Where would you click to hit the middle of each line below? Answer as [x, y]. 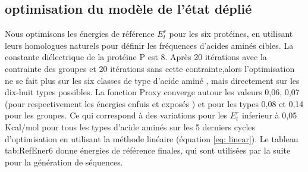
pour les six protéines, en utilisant [231, 34]
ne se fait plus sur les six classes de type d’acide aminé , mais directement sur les [152, 80]
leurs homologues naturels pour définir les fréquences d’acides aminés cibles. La [149, 45]
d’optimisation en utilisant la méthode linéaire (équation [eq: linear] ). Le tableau [152, 138]
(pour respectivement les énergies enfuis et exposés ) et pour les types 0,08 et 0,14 [154, 103]
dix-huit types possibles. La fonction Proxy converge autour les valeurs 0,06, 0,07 [152, 92]
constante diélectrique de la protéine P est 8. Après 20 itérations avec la [136, 57]
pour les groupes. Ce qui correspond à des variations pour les [116, 115]
